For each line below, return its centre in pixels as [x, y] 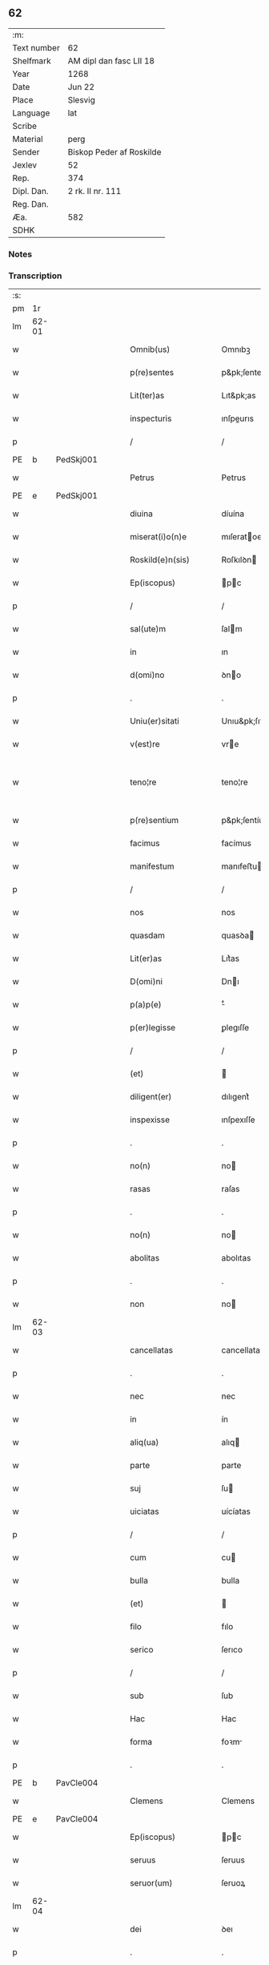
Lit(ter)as [147, 396]
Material [28, 139]
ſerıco [232, 1650]
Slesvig [82, 99]
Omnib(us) [150, 349]
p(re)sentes [152, 373]
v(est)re [145, 744]
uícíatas [236, 1511]
